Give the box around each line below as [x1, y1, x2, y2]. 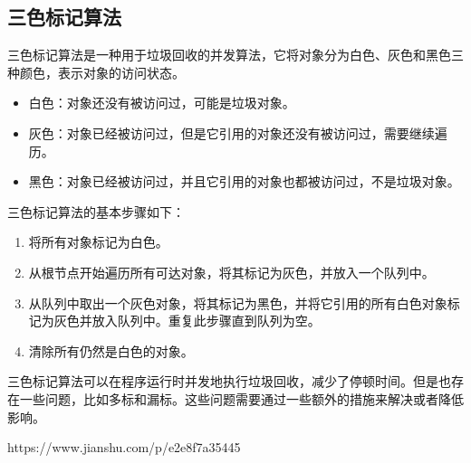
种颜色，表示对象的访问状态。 [7, 62, 185, 81]
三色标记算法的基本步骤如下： [7, 202, 185, 221]
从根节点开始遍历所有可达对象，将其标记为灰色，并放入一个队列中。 [28, 262, 435, 281]
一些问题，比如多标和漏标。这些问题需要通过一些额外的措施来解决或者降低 [19, 389, 464, 408]
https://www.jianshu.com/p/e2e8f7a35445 [7, 438, 241, 457]
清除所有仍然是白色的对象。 [28, 341, 194, 360]
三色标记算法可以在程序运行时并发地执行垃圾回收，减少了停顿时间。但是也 [7, 372, 451, 391]
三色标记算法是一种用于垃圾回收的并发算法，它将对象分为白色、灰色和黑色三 [7, 45, 464, 64]
